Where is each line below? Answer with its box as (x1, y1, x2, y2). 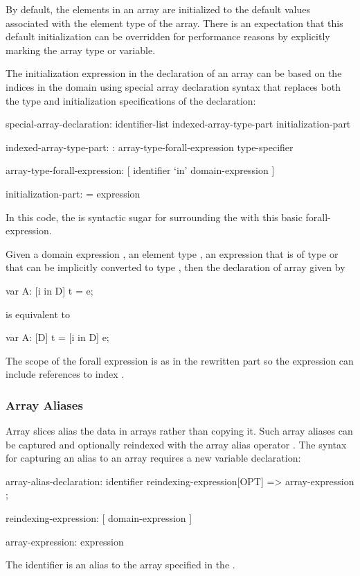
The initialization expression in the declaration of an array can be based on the (6, 66, 342, 80)
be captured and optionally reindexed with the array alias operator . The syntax (6, 437, 347, 451)
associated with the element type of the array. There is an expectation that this (6, 15, 343, 30)
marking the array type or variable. (6, 42, 156, 57)
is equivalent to (6, 306, 71, 321)
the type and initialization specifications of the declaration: (6, 93, 256, 107)
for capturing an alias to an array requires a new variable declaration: (6, 451, 301, 465)
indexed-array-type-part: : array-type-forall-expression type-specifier (6, 139, 294, 154)
